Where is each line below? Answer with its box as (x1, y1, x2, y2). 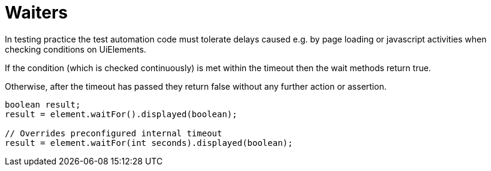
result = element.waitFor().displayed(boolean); (5, 109, 237, 119)
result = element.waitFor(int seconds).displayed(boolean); (5, 138, 293, 148)
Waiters (5, 2, 68, 23)
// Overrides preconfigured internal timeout (5, 128, 222, 138)
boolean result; (5, 99, 81, 109)
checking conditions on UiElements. (5, 44, 146, 54)
